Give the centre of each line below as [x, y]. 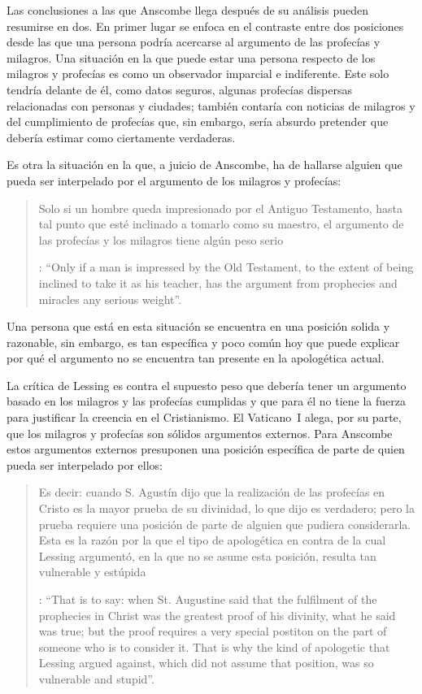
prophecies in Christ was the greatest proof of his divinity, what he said [217, 615]
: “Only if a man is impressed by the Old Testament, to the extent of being [226, 267]
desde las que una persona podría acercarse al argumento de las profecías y [194, 42]
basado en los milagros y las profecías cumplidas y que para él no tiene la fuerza [206, 401]
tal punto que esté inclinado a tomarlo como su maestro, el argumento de [221, 224]
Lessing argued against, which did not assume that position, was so [206, 663]
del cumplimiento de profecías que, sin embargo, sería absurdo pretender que [198, 121]
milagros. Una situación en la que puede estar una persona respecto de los [191, 57]
